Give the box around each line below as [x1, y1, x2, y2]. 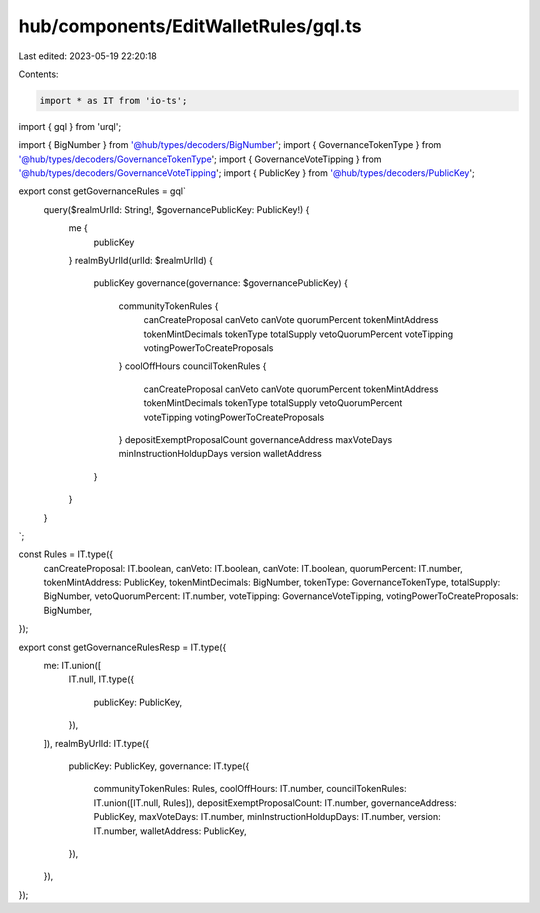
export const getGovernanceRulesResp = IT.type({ [18, 641, 227, 653]
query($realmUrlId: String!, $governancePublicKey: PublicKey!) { [43, 203, 310, 215]
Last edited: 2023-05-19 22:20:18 [18, 50, 157, 62]
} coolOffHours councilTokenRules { [118, 360, 267, 372]
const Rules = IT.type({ [18, 548, 114, 560]
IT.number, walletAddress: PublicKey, [93, 825, 247, 837]
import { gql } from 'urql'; [18, 120, 122, 132]
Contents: [18, 68, 59, 80]
